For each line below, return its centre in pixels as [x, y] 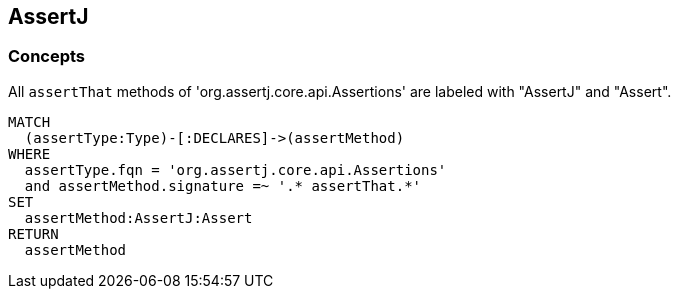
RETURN [33, 233]
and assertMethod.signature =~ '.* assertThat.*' [223, 185]
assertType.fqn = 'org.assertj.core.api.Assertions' [235, 169]
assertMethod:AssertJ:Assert [138, 217]
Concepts [47, 56]
